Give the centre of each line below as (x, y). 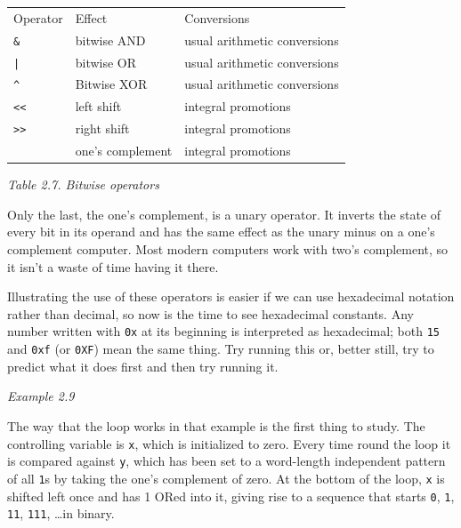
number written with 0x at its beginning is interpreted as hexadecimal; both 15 (224, 331)
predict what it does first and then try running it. (143, 366)
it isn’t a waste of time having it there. (113, 266)
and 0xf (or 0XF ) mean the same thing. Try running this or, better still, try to (221, 349)
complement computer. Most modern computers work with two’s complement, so (228, 249)
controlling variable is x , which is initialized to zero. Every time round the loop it (229, 443)
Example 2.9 (41, 396)
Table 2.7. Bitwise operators (83, 184)
